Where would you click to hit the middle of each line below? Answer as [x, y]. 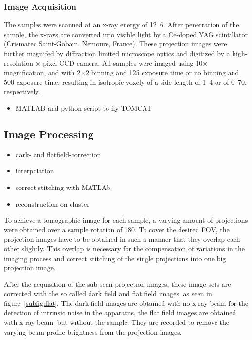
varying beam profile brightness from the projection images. [93, 331]
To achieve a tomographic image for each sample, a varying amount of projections [126, 220]
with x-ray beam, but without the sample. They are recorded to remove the [117, 322]
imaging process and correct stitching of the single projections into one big [115, 258]
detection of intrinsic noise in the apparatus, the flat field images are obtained [120, 312]
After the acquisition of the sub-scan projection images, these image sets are [117, 284]
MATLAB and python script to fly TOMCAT [83, 107]
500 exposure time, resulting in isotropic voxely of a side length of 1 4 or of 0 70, [126, 82]
